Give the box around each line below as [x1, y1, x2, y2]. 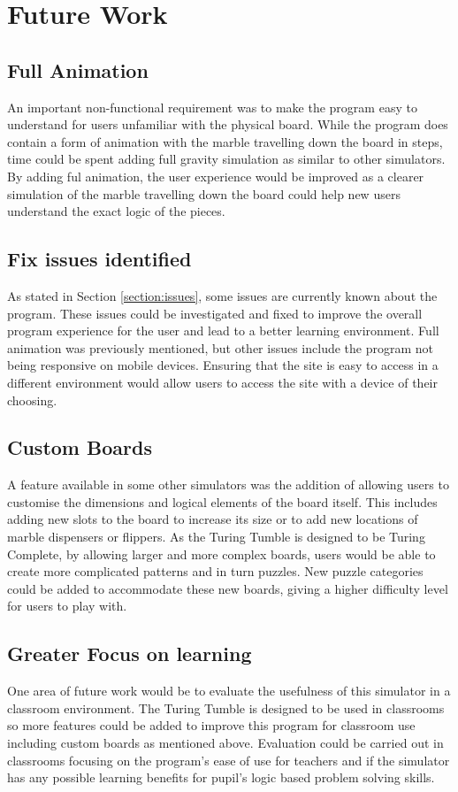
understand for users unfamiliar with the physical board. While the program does [7, 115, 448, 134]
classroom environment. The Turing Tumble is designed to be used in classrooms [7, 698, 445, 717]
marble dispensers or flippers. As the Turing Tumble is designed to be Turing [7, 527, 425, 546]
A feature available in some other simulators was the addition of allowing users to [7, 475, 449, 494]
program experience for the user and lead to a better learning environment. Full [7, 321, 439, 340]
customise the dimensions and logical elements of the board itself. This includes [7, 492, 438, 511]
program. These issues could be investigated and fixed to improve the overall [7, 304, 423, 322]
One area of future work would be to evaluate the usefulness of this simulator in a [7, 681, 451, 700]
